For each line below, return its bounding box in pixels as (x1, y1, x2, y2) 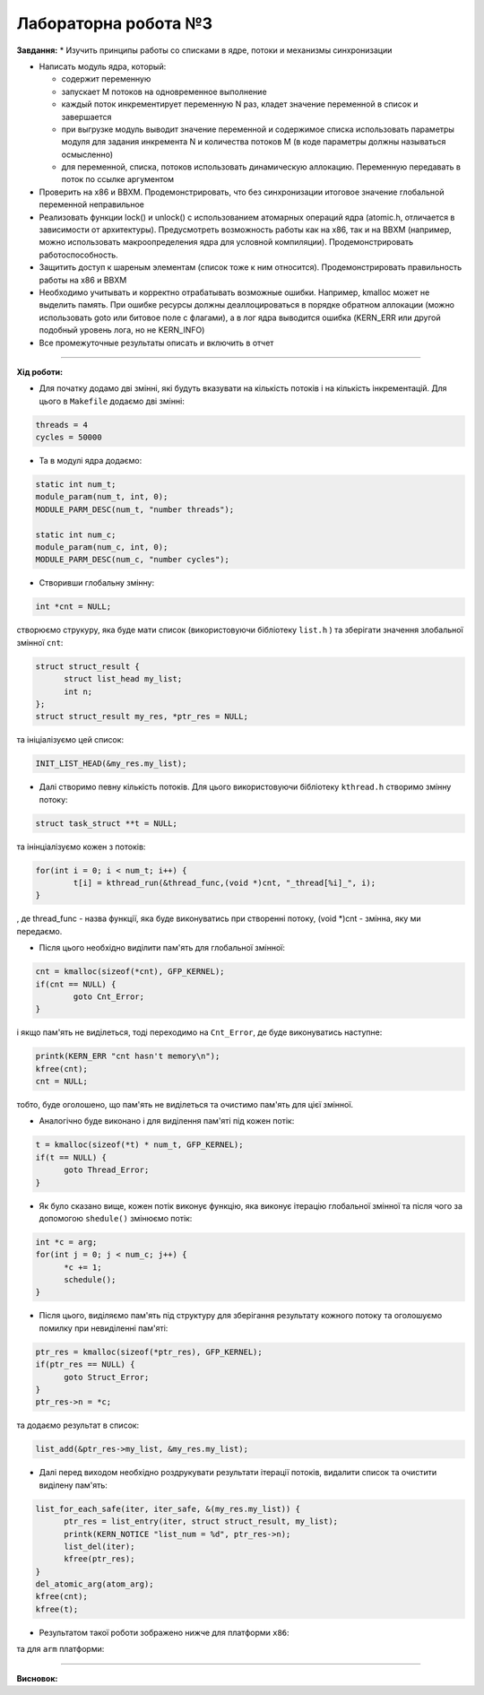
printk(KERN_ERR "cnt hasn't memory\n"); (35, 1051, 220, 1062)
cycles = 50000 (35, 432, 102, 443)
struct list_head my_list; (64, 674, 183, 684)
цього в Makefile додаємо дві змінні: (39, 395, 186, 406)
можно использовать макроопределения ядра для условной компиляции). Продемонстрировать (39, 237, 414, 248)
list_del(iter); (64, 1541, 135, 1552)
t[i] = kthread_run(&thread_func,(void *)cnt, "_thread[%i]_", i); (73, 877, 376, 888)
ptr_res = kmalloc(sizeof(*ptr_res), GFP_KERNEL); (35, 1346, 264, 1357)
